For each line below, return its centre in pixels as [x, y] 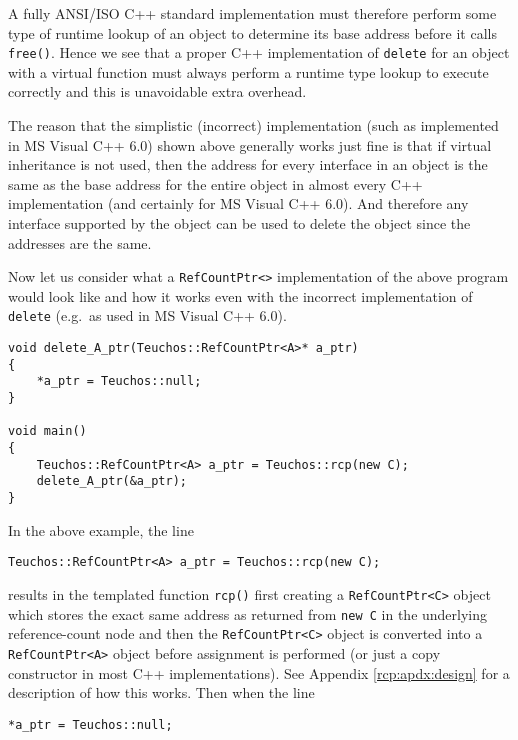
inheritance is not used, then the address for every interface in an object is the [248, 164]
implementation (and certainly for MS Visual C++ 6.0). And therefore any [238, 203]
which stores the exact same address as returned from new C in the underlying [248, 613]
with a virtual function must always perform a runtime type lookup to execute [248, 71]
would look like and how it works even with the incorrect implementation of [240, 295]
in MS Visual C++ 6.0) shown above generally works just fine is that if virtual [250, 144]
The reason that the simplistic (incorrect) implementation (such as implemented [253, 125]
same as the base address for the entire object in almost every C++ [215, 183]
